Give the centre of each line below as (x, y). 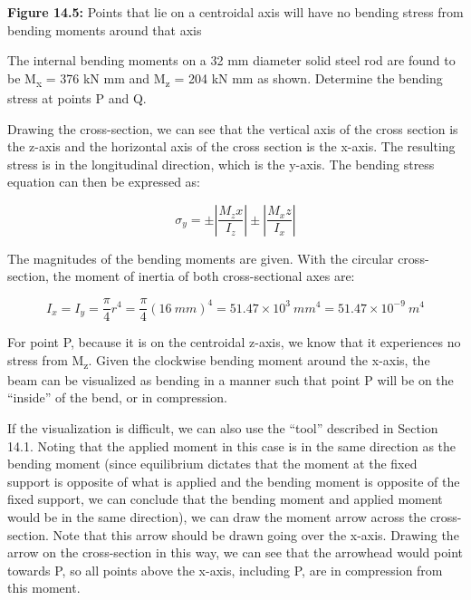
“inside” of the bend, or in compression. (117, 397)
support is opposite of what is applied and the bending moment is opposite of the (234, 481)
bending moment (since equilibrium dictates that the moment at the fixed (212, 464)
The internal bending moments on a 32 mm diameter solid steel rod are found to (231, 60)
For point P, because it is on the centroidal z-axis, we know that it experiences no (234, 342)
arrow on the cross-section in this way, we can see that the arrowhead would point (235, 552)
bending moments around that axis (105, 29)
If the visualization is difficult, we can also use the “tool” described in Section (223, 428)
